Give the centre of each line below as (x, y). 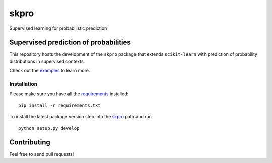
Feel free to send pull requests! (42, 154)
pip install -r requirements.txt (59, 105)
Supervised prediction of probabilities (70, 43)
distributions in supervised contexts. (47, 61)
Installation (23, 84)
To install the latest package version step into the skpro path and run (81, 117)
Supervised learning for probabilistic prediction (58, 28)
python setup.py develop (49, 128)
